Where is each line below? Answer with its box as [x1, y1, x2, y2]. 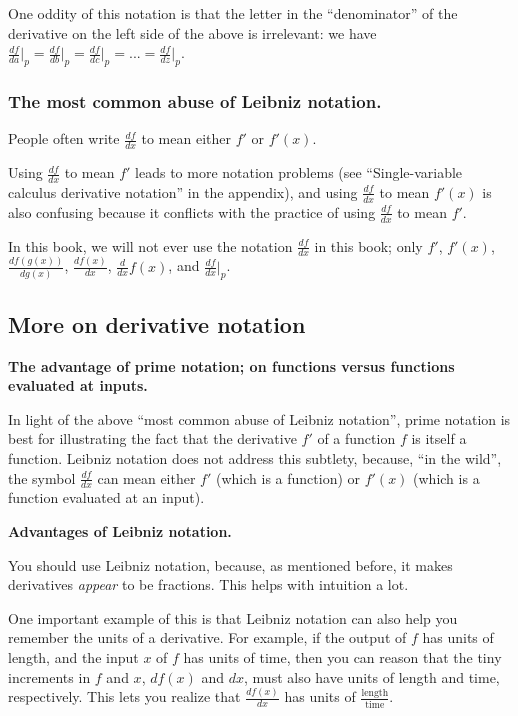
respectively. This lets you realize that [8, 686, 241, 707]
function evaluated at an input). [8, 487, 205, 508]
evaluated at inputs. [8, 375, 148, 396]
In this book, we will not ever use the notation [8, 235, 293, 256]
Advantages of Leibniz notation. [8, 521, 232, 542]
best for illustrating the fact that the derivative [8, 428, 297, 449]
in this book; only [314, 235, 423, 256]
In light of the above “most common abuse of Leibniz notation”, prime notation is [8, 408, 511, 429]
